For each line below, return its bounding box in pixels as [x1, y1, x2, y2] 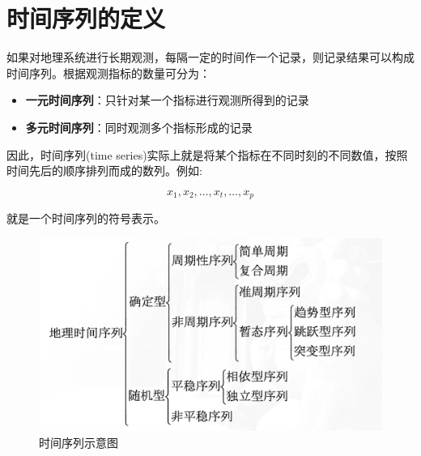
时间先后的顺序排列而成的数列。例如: [6, 162, 202, 179]
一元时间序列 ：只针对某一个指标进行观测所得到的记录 [25, 92, 309, 109]
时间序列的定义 [6, 2, 166, 35]
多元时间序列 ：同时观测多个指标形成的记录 [25, 118, 253, 135]
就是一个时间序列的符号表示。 [6, 210, 165, 227]
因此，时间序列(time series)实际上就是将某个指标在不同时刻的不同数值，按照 [6, 146, 408, 163]
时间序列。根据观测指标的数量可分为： [6, 64, 210, 81]
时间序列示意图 [39, 433, 118, 450]
